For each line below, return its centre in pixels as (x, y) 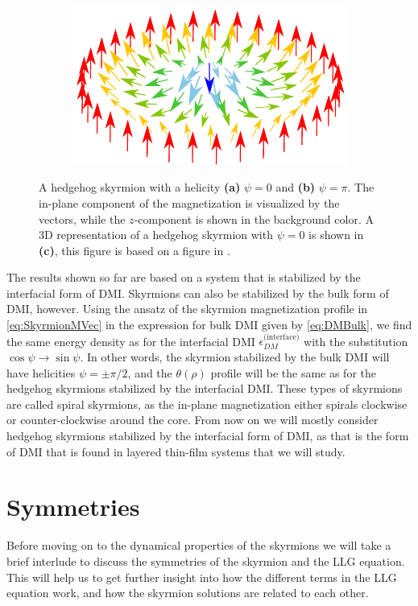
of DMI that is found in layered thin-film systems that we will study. (176, 451)
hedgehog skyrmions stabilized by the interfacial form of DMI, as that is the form (208, 436)
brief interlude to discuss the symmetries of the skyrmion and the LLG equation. (206, 561)
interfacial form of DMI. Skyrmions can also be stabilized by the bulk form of (198, 293)
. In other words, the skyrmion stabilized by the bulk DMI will (235, 357)
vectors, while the (82, 218)
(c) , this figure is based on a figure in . (135, 250)
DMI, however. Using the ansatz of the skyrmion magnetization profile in (187, 309)
